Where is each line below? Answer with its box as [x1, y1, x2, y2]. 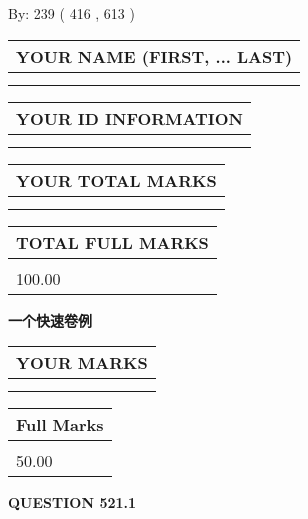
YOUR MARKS [16, 351, 148, 375]
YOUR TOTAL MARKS [16, 168, 217, 192]
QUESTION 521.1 [8, 492, 137, 513]
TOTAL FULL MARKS [16, 230, 209, 254]
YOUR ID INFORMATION [16, 106, 243, 130]
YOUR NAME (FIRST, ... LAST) [16, 44, 293, 68]
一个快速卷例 [8, 309, 92, 330]
